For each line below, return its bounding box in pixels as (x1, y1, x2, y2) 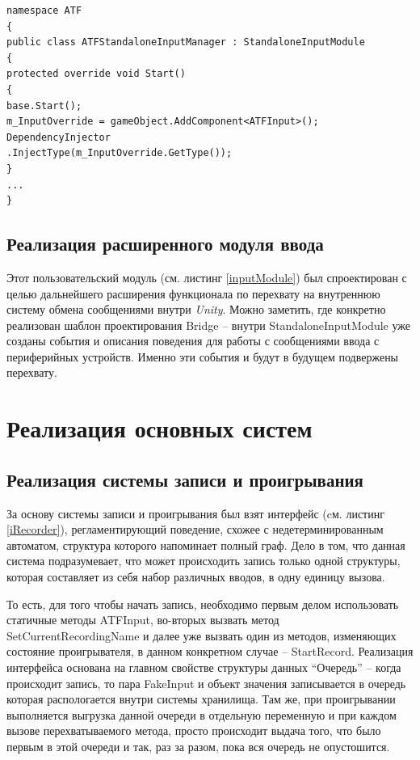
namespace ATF (6, 5, 82, 16)
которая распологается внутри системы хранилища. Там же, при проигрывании (6, 690, 396, 707)
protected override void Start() (6, 68, 186, 80)
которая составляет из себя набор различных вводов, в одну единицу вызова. (6, 568, 385, 585)
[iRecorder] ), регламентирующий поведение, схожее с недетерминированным (6, 521, 384, 538)
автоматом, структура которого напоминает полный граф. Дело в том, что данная (6, 536, 405, 553)
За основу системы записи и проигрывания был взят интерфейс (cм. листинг (6, 505, 384, 521)
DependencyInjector (6, 131, 111, 143)
